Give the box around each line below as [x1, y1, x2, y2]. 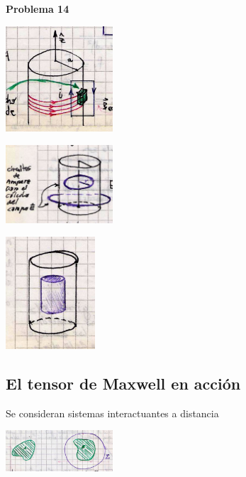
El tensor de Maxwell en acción [6, 372, 241, 394]
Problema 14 [6, 1, 69, 16]
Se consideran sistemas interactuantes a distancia [6, 405, 219, 420]
